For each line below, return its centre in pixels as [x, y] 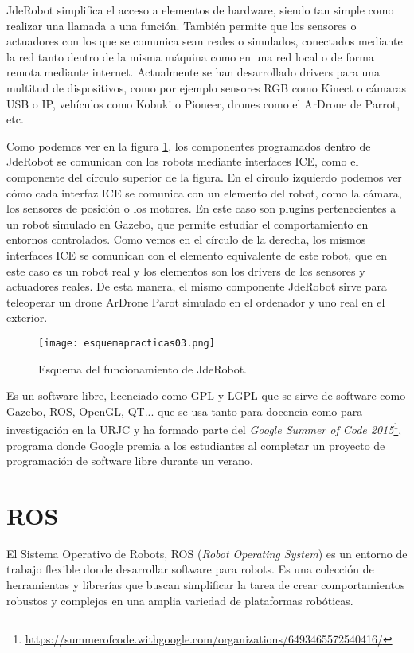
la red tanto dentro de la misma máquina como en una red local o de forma [190, 56]
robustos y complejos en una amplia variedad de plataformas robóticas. [180, 600]
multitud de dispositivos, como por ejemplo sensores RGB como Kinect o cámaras [206, 87]
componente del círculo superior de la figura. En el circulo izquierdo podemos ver [204, 176]
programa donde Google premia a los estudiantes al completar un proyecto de [196, 445]
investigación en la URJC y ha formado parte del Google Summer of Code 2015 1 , [204, 428]
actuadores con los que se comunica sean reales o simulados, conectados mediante [205, 41]
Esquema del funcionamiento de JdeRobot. [143, 368]
